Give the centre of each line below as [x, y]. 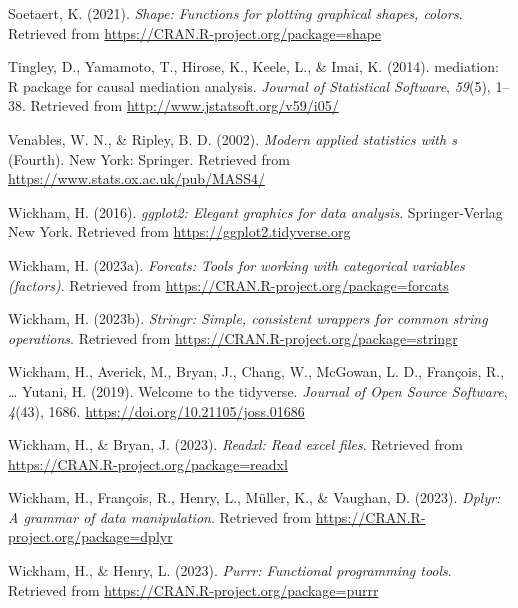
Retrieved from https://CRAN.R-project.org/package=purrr [193, 589]
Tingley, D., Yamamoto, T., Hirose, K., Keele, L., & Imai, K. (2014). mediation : [253, 66]
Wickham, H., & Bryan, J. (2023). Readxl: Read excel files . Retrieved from [235, 444]
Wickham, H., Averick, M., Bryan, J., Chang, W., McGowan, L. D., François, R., [256, 371]
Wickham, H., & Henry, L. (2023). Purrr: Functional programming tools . [230, 570]
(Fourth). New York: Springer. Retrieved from [149, 158]
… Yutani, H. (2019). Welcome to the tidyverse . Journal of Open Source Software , [258, 390]
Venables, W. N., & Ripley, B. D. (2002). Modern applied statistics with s [232, 138]
